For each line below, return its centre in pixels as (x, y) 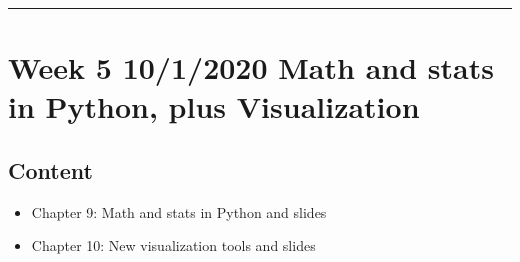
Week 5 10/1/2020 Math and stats (251, 67)
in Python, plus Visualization (214, 106)
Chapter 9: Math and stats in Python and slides (179, 211)
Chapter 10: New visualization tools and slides (173, 245)
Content (50, 169)
